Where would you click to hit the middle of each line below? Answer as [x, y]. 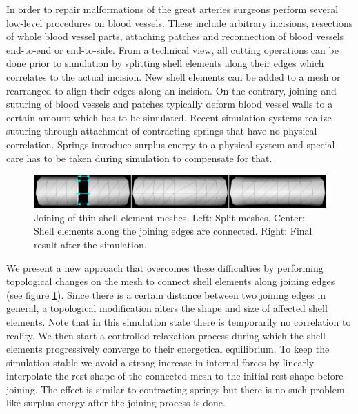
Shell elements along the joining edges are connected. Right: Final [173, 231]
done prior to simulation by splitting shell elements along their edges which [165, 63]
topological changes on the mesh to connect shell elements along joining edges [171, 281]
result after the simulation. [90, 244]
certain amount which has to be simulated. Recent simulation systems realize [169, 117]
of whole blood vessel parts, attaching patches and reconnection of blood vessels [175, 36]
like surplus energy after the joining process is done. [116, 403]
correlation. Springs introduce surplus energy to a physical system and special [171, 144]
